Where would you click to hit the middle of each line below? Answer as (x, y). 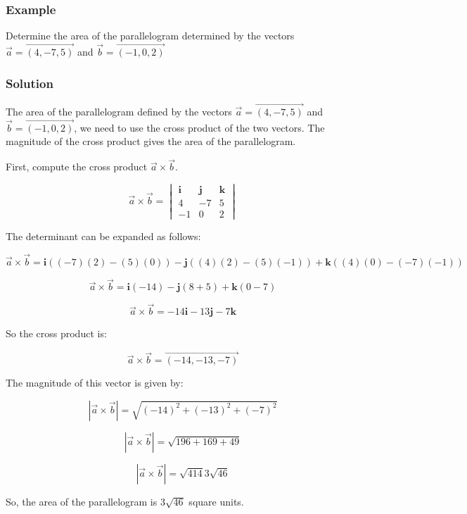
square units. (216, 501)
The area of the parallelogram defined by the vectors (119, 112)
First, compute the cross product (77, 167)
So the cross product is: (56, 333)
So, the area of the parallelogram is (82, 501)
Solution (30, 83)
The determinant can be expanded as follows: (103, 236)
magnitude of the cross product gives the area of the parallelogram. (151, 141)
